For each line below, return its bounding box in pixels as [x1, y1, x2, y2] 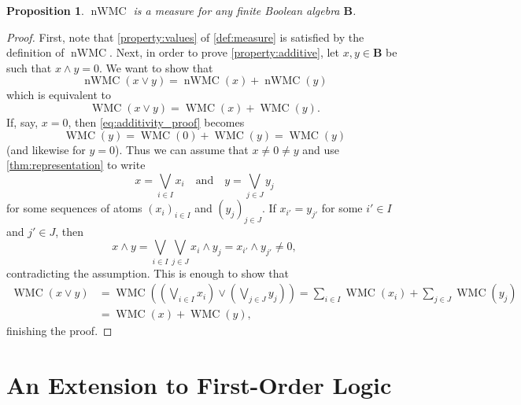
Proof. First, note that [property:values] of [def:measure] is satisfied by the [6, 28, 364, 45]
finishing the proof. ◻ [6, 322, 113, 339]
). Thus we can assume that [115, 141, 249, 157]
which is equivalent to [6, 87, 112, 103]
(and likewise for [6, 141, 86, 157]
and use [302, 141, 340, 157]
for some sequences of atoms [6, 200, 142, 216]
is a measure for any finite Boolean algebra [133, 2, 340, 18]
